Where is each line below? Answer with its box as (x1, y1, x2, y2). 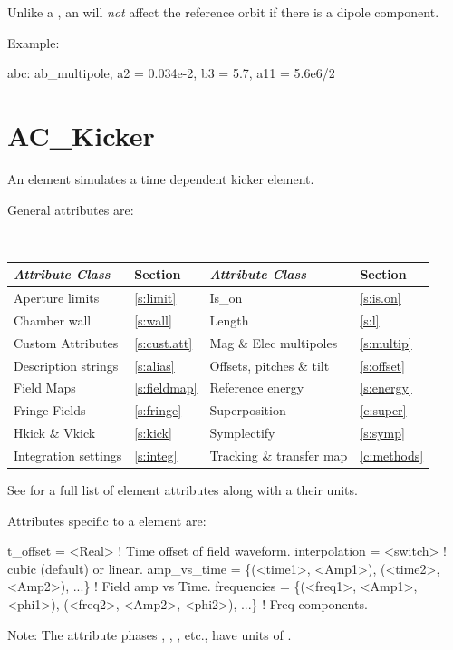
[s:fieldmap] (134, 378, 198, 397)
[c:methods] (360, 446, 424, 464)
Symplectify (209, 423, 275, 442)
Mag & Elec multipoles (209, 333, 338, 352)
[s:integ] (134, 446, 178, 464)
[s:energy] (360, 378, 412, 397)
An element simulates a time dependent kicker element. (7, 169, 314, 188)
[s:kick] (134, 423, 172, 442)
